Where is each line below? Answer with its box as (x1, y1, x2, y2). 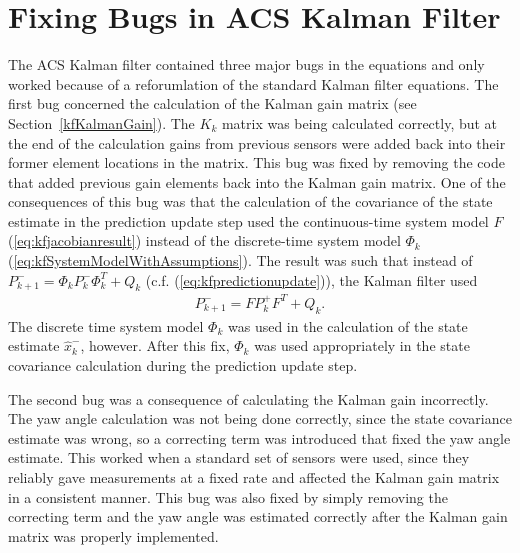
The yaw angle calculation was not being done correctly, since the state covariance (8, 408, 512, 429)
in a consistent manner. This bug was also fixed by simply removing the (8, 486, 448, 507)
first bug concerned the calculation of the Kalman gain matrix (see (8, 93, 417, 114)
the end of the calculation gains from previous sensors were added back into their (8, 132, 506, 153)
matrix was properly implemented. (8, 525, 219, 546)
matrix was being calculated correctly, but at (221, 112, 498, 133)
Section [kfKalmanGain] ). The (8, 112, 195, 133)
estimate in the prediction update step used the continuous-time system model (8, 210, 489, 231)
